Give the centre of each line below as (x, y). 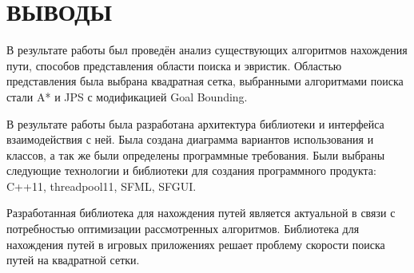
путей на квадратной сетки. (73, 260)
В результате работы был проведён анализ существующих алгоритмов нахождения (207, 50)
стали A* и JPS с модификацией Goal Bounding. (127, 96)
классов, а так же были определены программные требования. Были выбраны (196, 154)
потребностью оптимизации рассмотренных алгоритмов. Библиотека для (183, 229)
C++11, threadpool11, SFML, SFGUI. (102, 186)
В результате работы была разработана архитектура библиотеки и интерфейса (195, 123)
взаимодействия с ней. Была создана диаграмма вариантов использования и (190, 139)
